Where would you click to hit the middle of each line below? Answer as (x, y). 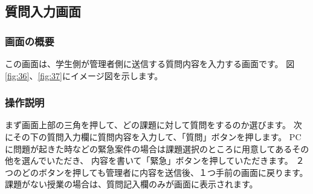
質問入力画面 (43, 11)
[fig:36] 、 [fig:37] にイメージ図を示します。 (84, 75)
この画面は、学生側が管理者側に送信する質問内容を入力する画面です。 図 (150, 63)
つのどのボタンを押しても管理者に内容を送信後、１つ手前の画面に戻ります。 (156, 172)
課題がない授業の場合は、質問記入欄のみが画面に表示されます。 (131, 184)
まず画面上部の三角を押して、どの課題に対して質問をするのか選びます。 (148, 125)
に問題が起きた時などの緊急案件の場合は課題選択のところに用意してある (149, 148)
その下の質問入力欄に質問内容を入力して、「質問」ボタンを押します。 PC (157, 137)
